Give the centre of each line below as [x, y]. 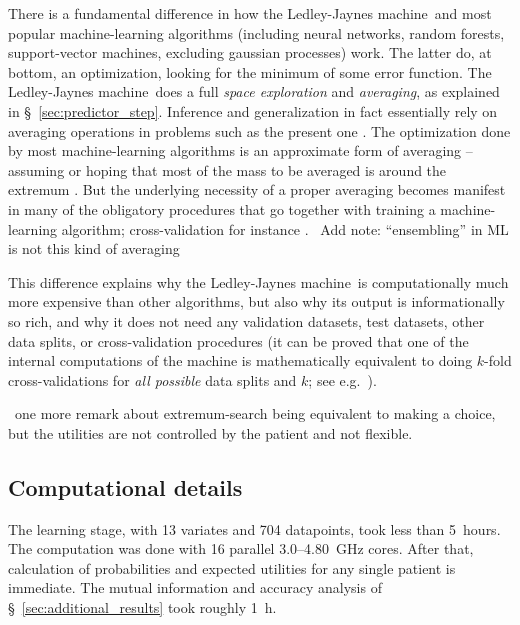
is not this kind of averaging [94, 248]
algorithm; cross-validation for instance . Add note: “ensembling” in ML [285, 228]
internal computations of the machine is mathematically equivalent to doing [240, 360]
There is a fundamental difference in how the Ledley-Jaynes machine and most [250, 13]
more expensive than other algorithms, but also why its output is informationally [256, 301]
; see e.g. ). [342, 379]
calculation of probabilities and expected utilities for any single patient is [232, 567]
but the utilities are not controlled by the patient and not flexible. [210, 432]
